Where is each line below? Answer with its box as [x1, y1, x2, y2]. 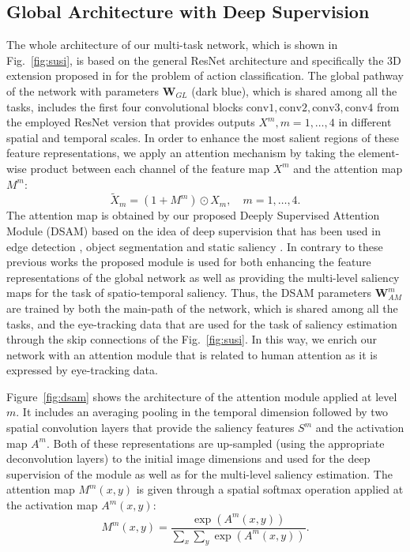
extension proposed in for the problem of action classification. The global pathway [6, 67, 404, 84]
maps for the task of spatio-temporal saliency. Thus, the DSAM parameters [6, 284, 372, 301]
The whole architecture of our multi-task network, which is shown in [6, 36, 338, 53]
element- [358, 145, 400, 161]
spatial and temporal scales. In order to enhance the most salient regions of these [6, 129, 399, 145]
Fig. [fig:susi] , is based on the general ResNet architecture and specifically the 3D [6, 51, 401, 68]
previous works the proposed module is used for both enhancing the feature [6, 253, 371, 270]
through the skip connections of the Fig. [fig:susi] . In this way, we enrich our [6, 331, 377, 347]
